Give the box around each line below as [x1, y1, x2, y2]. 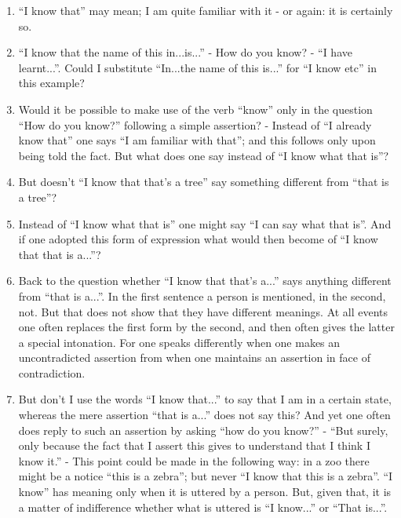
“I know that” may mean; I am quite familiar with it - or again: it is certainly [18, 2, 393, 18]
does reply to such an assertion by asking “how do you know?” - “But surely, [18, 421, 388, 438]
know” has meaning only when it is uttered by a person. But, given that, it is [18, 483, 392, 500]
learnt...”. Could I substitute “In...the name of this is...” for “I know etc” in [18, 59, 377, 75]
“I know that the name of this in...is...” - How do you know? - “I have [18, 44, 352, 60]
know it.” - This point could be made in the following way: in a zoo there [18, 452, 370, 469]
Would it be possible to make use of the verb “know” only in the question [18, 100, 373, 117]
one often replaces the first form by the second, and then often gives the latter [18, 319, 395, 335]
